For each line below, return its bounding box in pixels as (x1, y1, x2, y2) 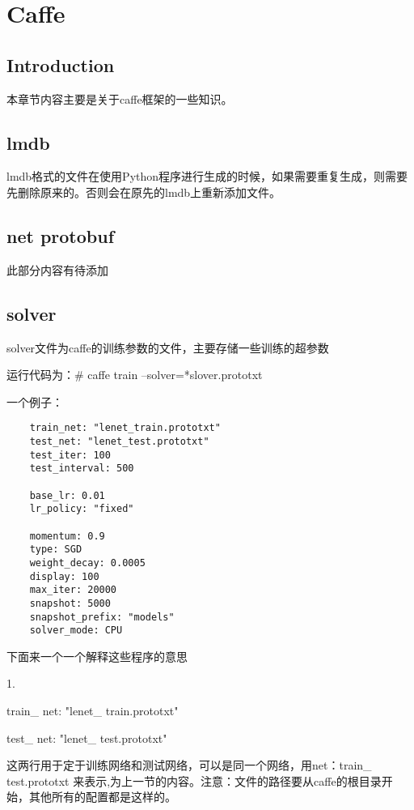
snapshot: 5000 (29, 597, 111, 609)
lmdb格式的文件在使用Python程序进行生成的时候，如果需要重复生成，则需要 (6, 168, 408, 185)
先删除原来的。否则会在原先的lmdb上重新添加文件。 (6, 183, 281, 200)
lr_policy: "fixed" (29, 503, 134, 515)
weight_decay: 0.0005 (29, 556, 146, 569)
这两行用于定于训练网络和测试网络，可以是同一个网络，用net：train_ (6, 757, 372, 774)
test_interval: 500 (29, 463, 134, 475)
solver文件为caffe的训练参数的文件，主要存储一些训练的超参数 (6, 339, 329, 356)
